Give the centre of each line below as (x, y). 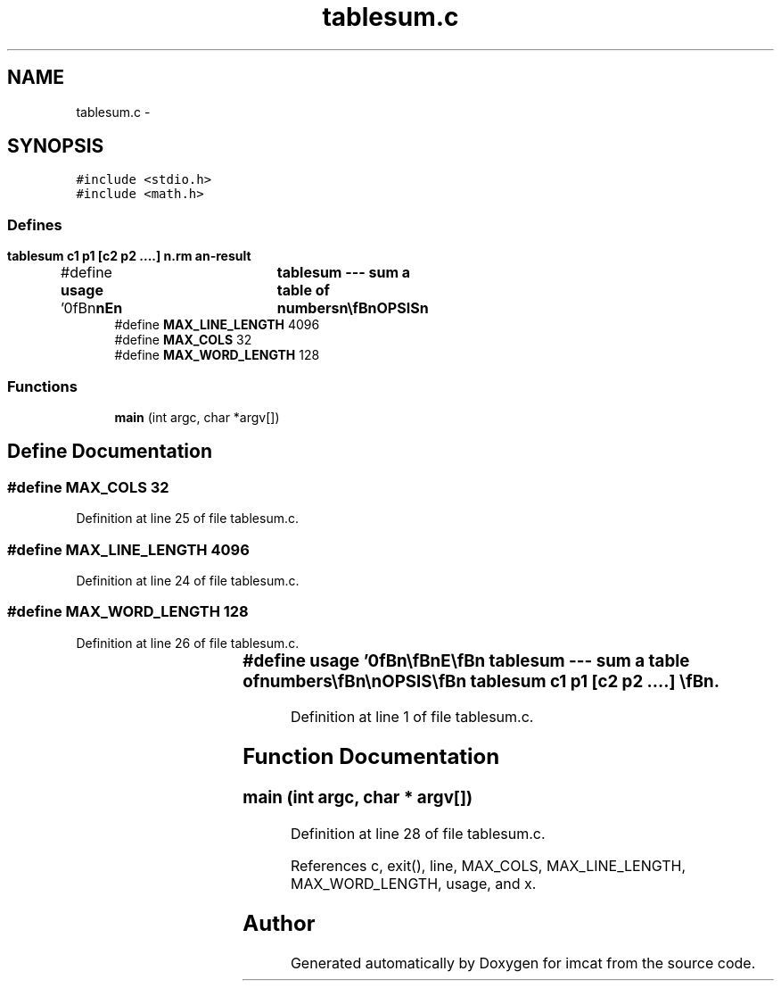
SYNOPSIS (56, 146)
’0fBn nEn (92, 308)
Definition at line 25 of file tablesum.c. (187, 519)
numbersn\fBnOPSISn (353, 308)
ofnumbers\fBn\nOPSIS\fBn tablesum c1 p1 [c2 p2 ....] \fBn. (481, 681)
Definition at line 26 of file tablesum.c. (188, 643)
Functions (42, 386)
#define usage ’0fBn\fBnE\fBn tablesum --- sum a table (466, 660)
